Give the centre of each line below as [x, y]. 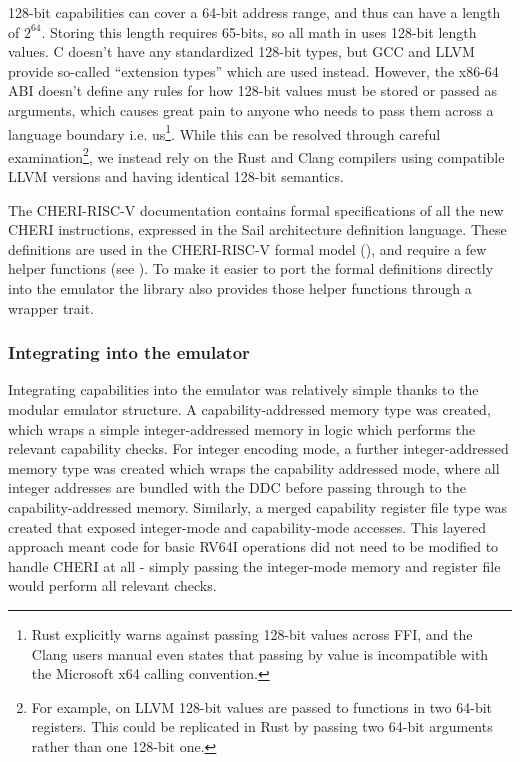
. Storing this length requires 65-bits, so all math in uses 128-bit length [259, 31]
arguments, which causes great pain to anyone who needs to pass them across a [251, 109]
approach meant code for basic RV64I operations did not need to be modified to [253, 546]
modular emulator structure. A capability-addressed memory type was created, [249, 409]
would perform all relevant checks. [112, 585]
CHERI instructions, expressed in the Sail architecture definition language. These [257, 229]
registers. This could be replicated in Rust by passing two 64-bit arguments [262, 726]
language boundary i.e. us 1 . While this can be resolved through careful [224, 132]
